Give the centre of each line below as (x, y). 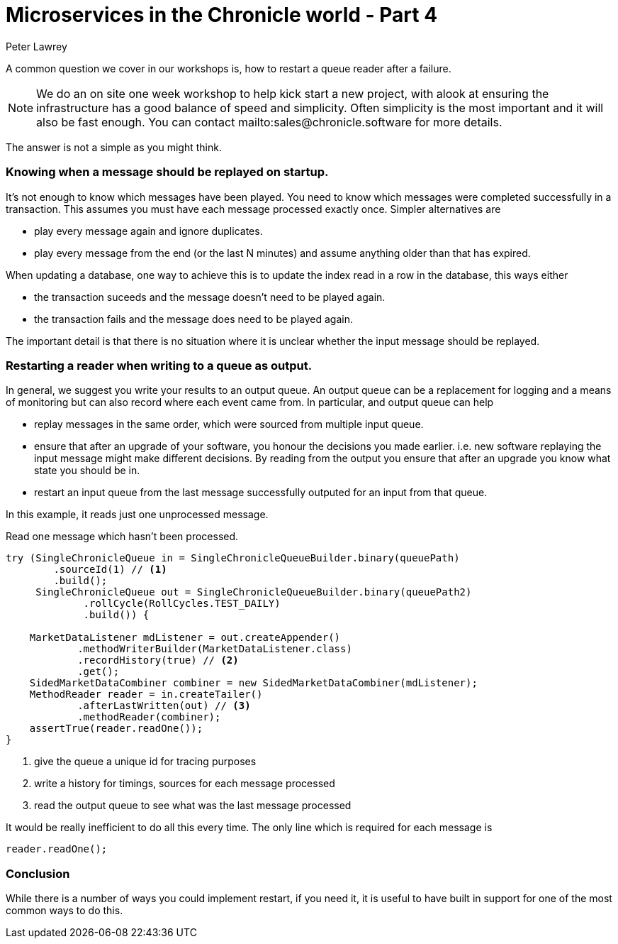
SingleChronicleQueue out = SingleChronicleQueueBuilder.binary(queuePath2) (254, 592)
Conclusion (38, 873)
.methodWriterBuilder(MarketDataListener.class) (215, 649)
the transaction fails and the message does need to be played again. (193, 319)
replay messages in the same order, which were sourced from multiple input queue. (229, 424)
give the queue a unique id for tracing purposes (145, 762)
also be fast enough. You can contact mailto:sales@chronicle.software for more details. (269, 122)
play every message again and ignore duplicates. (148, 231)
